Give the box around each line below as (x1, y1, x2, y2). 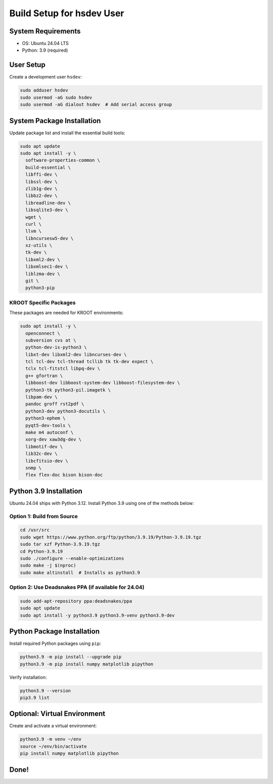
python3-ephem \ (25, 415, 66, 421)
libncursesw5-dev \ (25, 236, 74, 241)
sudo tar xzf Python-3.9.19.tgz (20, 541, 101, 547)
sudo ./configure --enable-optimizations (20, 555, 124, 561)
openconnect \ (25, 330, 61, 336)
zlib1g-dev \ (25, 185, 58, 191)
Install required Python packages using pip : (9, 641, 101, 647)
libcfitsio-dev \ (25, 458, 68, 463)
